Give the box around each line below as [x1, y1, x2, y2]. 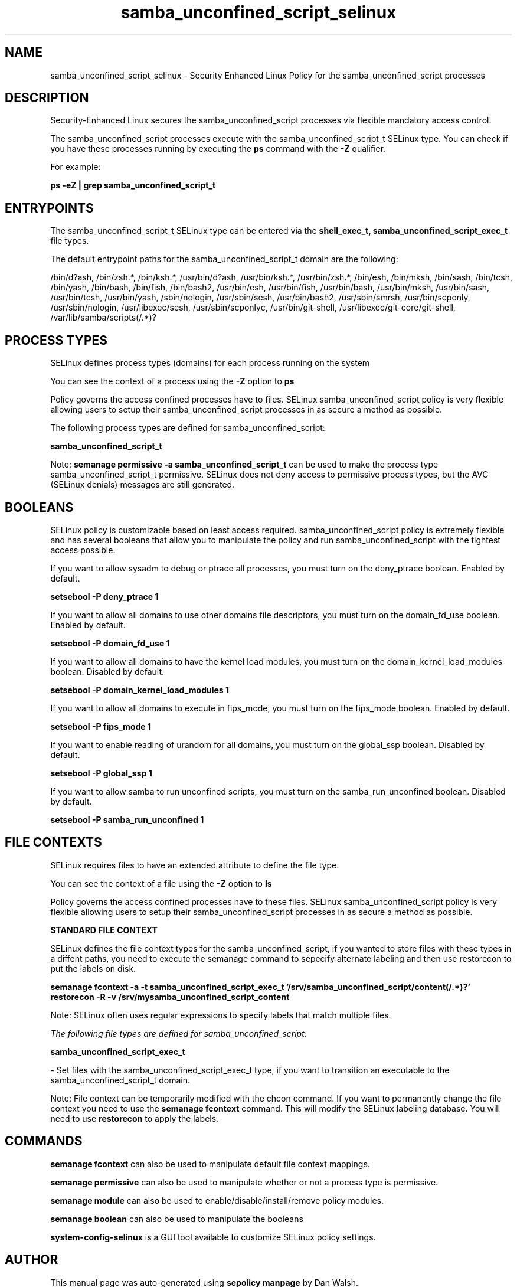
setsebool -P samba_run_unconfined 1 [50, 814, 204, 825]
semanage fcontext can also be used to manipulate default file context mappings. [50, 1158, 370, 1169]
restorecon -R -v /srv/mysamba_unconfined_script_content [50, 991, 290, 1002]
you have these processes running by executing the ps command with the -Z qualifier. [50, 143, 386, 154]
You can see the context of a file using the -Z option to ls [50, 878, 272, 889]
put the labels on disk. [50, 963, 136, 974]
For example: [50, 162, 101, 172]
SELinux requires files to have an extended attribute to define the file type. [50, 860, 339, 870]
